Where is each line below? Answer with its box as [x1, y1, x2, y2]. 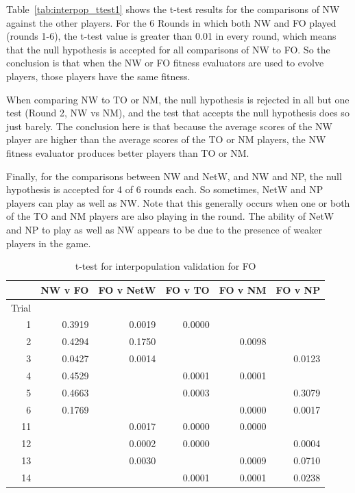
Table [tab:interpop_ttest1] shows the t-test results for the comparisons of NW [6, 2, 340, 16]
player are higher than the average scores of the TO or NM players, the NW [6, 132, 326, 147]
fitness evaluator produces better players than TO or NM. [6, 145, 249, 160]
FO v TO [165, 282, 210, 296]
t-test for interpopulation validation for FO [75, 259, 256, 273]
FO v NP [276, 282, 321, 296]
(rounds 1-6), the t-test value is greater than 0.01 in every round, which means [6, 29, 336, 43]
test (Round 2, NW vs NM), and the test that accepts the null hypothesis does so [6, 105, 350, 120]
